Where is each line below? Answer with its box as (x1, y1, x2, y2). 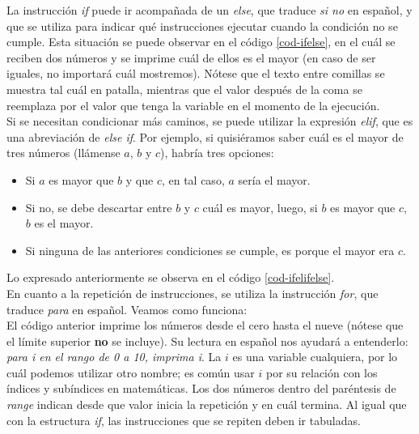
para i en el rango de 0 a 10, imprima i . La (6, 348, 222, 365)
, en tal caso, (161, 171, 225, 188)
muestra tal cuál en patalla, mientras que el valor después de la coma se (6, 80, 362, 97)
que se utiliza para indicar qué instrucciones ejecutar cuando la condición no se (6, 17, 398, 34)
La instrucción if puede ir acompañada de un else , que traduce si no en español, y (6, 2, 413, 18)
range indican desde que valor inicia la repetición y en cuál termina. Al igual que (6, 396, 407, 413)
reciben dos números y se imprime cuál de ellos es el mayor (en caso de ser (6, 49, 376, 66)
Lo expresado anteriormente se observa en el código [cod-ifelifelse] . (6, 269, 335, 286)
